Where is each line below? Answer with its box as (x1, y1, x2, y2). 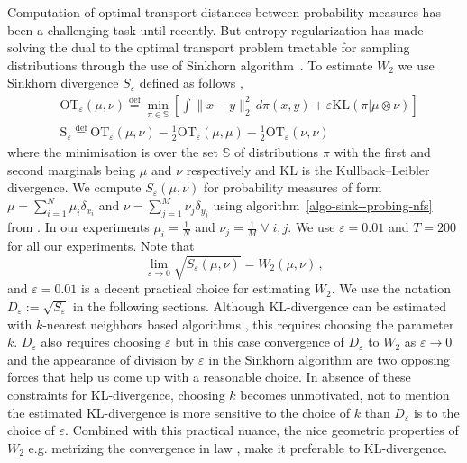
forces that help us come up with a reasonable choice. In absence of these (7, 367, 411, 386)
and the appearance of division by (7, 349, 195, 368)
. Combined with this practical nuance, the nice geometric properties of (65, 421, 459, 440)
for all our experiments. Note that (7, 236, 195, 255)
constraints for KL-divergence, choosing (7, 384, 225, 403)
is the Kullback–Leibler (301, 160, 430, 179)
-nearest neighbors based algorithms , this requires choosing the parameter (42, 314, 454, 333)
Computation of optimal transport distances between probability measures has (7, 3, 441, 21)
